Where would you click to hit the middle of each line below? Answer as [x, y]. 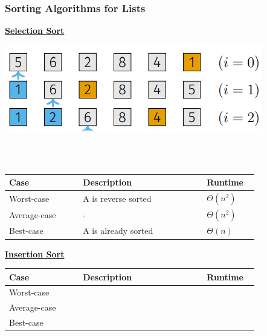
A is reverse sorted [117, 199]
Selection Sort [35, 31]
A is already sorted [118, 231]
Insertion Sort [35, 254]
